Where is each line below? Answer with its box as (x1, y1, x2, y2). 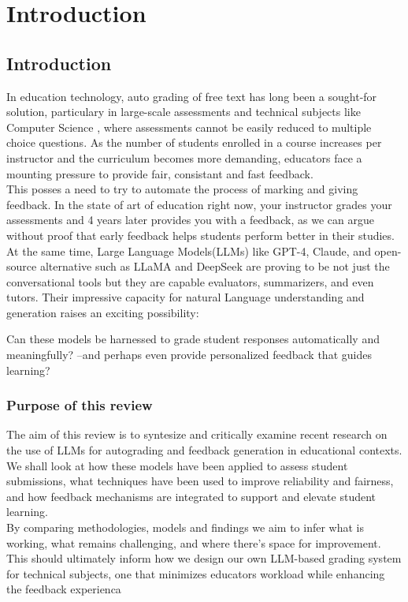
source (6, 258, 37, 275)
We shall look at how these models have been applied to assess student (6, 457, 348, 473)
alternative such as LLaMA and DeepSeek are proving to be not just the (39, 258, 390, 275)
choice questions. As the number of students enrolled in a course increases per (6, 134, 382, 151)
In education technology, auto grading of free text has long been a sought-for (6, 88, 377, 104)
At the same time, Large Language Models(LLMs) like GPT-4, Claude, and (6, 242, 371, 259)
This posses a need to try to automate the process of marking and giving (6, 181, 358, 197)
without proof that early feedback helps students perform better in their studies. (6, 226, 395, 243)
